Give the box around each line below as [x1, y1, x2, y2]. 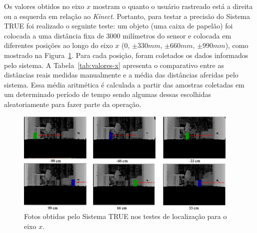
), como [225, 40, 248, 50]
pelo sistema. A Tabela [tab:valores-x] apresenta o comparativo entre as [4, 59, 224, 70]
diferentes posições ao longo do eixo [4, 40, 113, 50]
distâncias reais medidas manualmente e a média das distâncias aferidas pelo [4, 69, 238, 80]
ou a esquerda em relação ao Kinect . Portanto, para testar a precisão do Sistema [4, 10, 250, 21]
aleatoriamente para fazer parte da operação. [4, 98, 141, 109]
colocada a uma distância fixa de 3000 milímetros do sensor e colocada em [4, 30, 231, 40]
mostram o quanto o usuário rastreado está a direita [92, 1, 253, 11]
